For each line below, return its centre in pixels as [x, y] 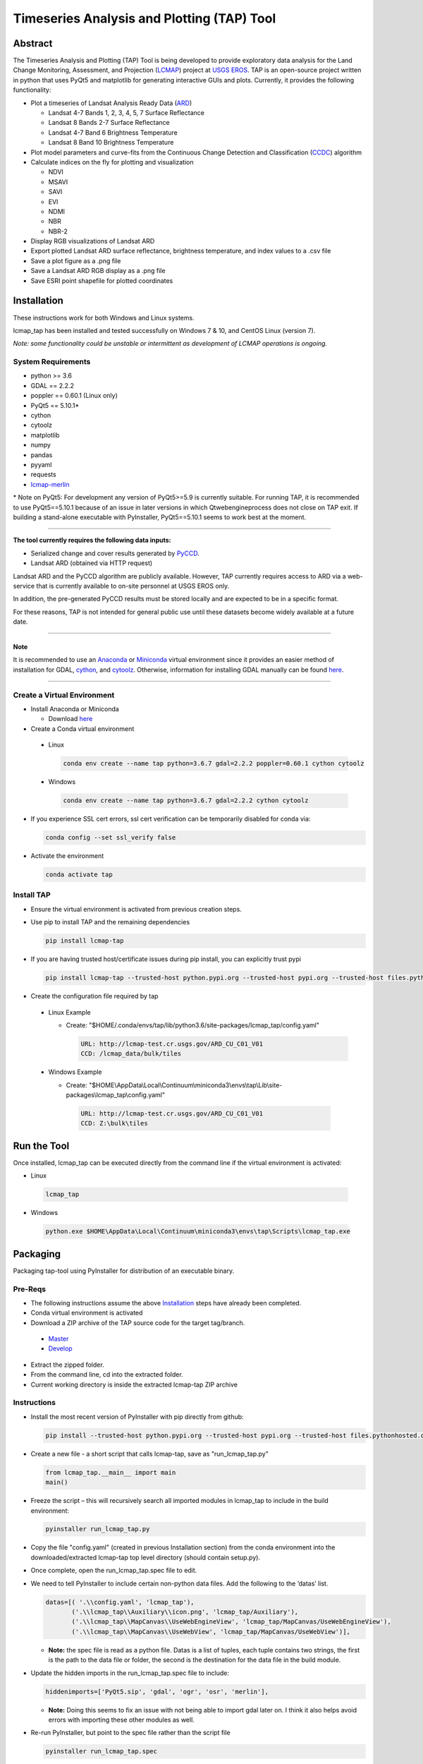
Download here [70, 719]
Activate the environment [67, 856]
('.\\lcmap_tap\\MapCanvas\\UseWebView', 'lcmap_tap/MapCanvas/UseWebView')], [211, 1631]
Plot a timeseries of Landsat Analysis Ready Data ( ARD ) [111, 103]
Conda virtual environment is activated [87, 1313]
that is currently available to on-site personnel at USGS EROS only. [133, 586]
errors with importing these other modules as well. [122, 1720]
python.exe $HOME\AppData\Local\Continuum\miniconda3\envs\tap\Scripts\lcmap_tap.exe [198, 1232]
